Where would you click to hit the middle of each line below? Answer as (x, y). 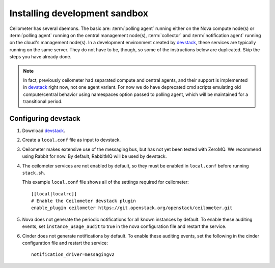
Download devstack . (44, 130)
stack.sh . (34, 173)
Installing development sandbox (79, 13)
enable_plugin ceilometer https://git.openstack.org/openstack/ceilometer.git (132, 208)
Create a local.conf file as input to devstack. (72, 140)
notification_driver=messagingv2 (73, 255)
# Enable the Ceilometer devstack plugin (84, 201)
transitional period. (43, 102)
